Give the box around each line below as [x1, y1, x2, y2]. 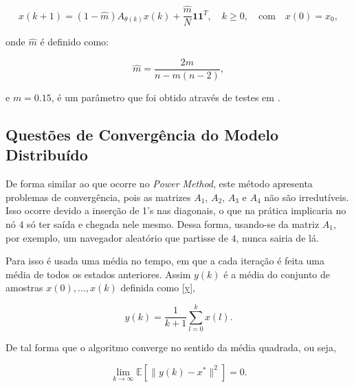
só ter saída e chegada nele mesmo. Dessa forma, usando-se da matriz [27, 216, 320, 231]
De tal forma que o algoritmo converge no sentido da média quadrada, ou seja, [5, 340, 336, 354]
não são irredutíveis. [264, 189, 349, 204]
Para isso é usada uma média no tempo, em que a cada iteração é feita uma [5, 253, 324, 268]
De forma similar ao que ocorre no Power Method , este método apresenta [5, 176, 313, 191]
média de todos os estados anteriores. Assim [5, 266, 191, 281]
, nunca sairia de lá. [236, 230, 319, 244]
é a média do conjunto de [223, 266, 331, 281]
